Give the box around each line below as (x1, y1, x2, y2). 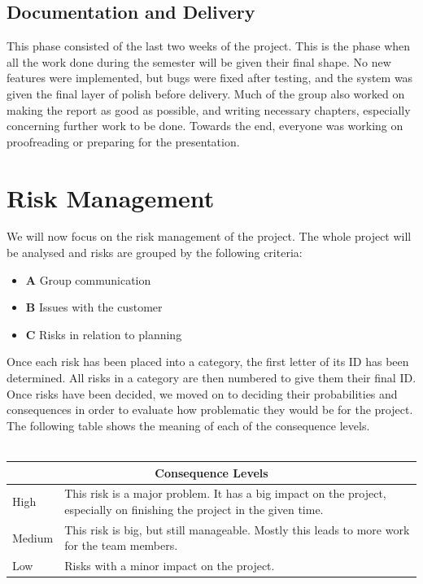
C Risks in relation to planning (25, 325, 182, 342)
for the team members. (64, 537, 178, 554)
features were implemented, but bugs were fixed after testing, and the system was (7, 69, 413, 86)
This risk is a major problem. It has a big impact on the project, (64, 485, 386, 502)
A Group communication (25, 271, 151, 288)
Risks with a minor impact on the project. (64, 557, 275, 574)
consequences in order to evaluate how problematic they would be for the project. (7, 401, 413, 418)
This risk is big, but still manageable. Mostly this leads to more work (64, 521, 410, 538)
